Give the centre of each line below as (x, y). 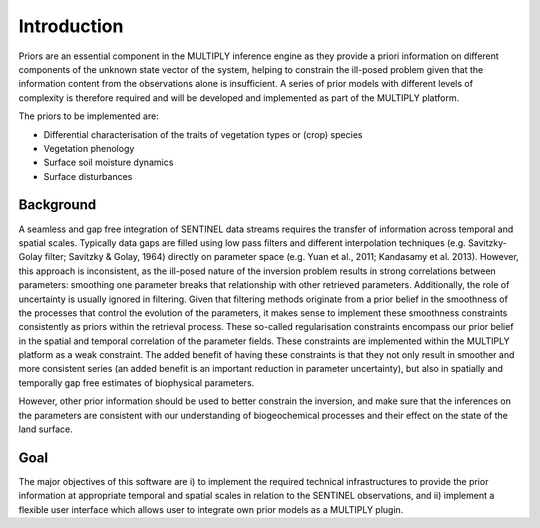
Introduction (71, 26)
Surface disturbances (88, 176)
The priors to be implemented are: (88, 116)
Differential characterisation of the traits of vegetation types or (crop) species (203, 134)
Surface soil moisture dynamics (108, 162)
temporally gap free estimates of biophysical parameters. (136, 382)
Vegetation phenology (89, 148)
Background (57, 205)
